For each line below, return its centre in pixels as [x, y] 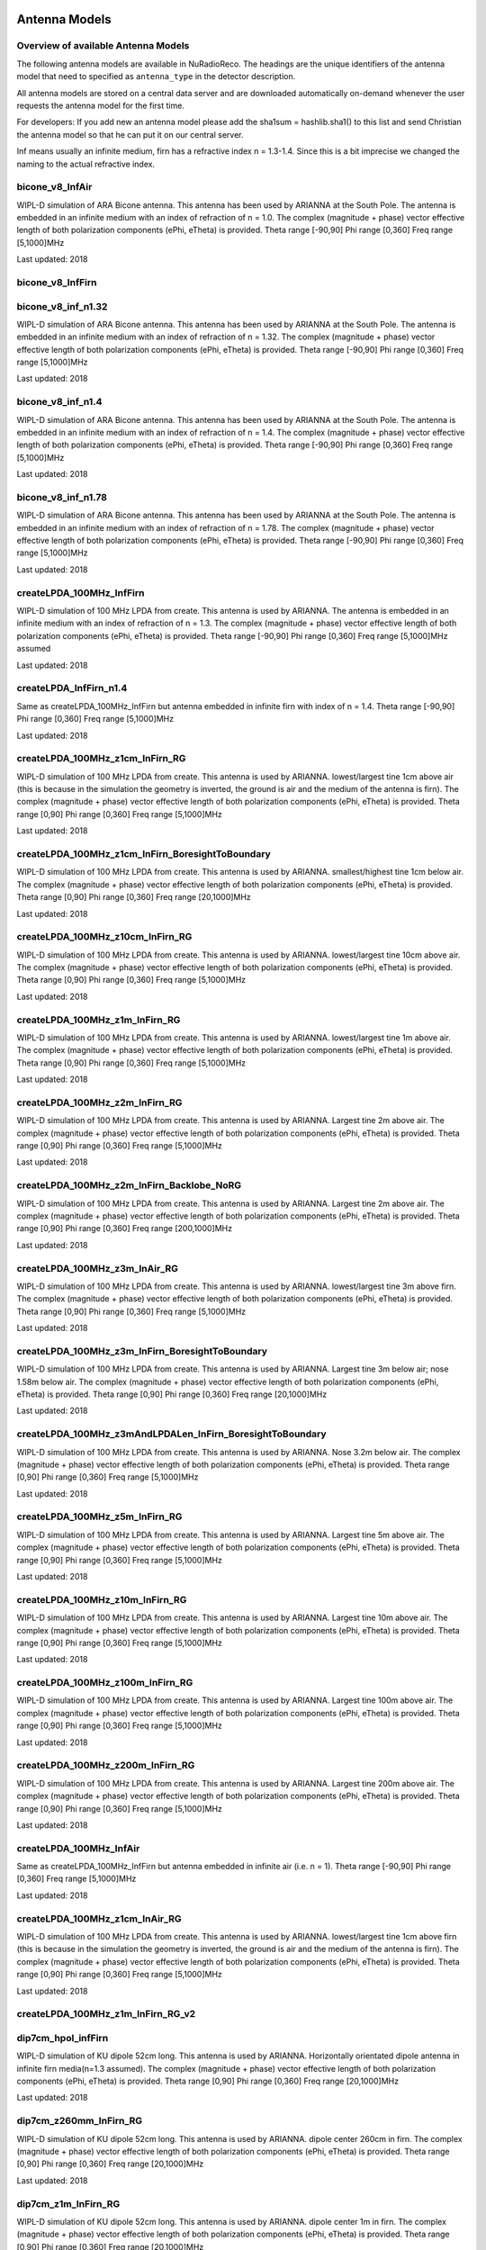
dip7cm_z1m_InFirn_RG [68, 2203]
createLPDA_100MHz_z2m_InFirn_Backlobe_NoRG [129, 1185]
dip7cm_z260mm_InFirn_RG [80, 2121]
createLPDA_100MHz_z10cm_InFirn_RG [104, 937]
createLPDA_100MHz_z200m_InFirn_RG [106, 1766]
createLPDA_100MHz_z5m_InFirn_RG [99, 1516]
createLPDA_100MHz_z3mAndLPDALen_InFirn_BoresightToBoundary [172, 1434]
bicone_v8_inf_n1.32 [62, 306]
